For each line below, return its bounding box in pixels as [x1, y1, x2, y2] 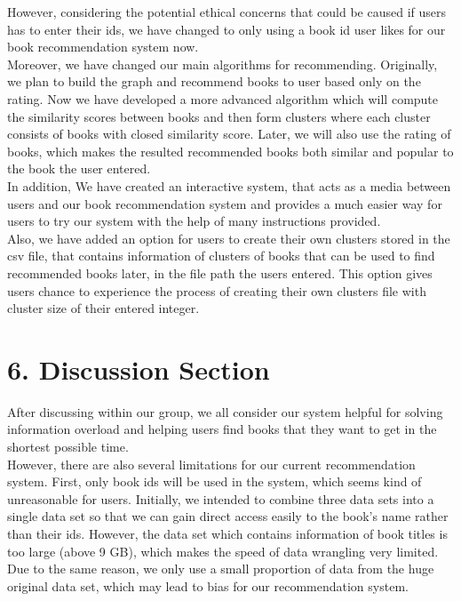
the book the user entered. [7, 159, 151, 178]
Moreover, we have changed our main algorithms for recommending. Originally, [7, 54, 438, 73]
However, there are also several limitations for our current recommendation [7, 454, 416, 473]
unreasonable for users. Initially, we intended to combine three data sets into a [7, 489, 434, 508]
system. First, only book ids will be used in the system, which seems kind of [7, 472, 422, 491]
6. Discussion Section [7, 350, 270, 387]
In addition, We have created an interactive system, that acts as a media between [7, 176, 451, 195]
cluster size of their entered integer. [7, 299, 200, 317]
